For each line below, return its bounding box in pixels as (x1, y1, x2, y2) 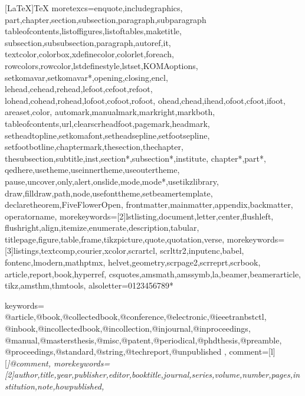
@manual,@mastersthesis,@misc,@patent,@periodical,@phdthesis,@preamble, (5, 333, 282, 346)
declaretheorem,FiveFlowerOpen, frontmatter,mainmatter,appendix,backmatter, (5, 198, 293, 211)
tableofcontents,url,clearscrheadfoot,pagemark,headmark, (5, 117, 210, 129)
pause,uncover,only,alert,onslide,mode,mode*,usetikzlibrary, (5, 175, 219, 187)
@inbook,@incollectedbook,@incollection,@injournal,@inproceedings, (5, 322, 251, 335)
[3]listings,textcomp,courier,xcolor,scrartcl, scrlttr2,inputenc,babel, (5, 244, 244, 257)
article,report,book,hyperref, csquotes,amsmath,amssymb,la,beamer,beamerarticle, (5, 267, 301, 280)
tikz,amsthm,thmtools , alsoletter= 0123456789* (5, 279, 174, 292)
